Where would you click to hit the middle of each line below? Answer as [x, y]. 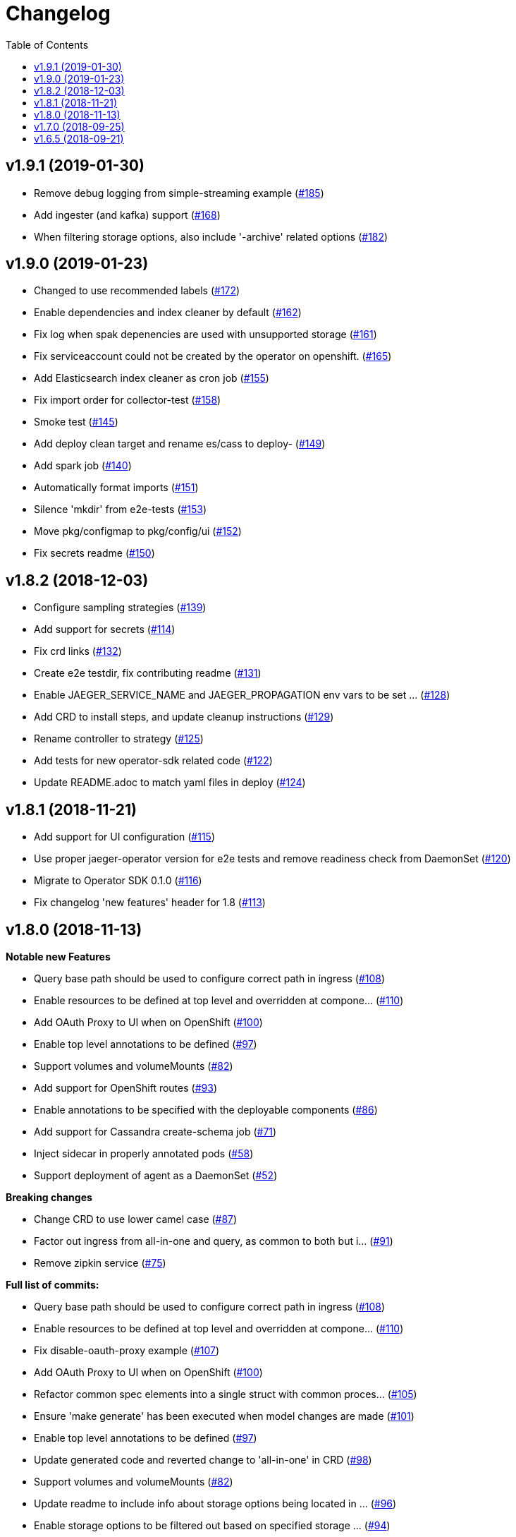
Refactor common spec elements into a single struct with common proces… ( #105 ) [226, 1394]
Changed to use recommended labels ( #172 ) [137, 291]
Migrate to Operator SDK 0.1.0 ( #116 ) [118, 881]
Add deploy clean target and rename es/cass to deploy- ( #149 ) [180, 444]
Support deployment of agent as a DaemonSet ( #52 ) [156, 1175]
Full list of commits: [53, 1284]
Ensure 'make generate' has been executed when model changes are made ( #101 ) [224, 1416]
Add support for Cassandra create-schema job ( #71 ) [155, 1131]
